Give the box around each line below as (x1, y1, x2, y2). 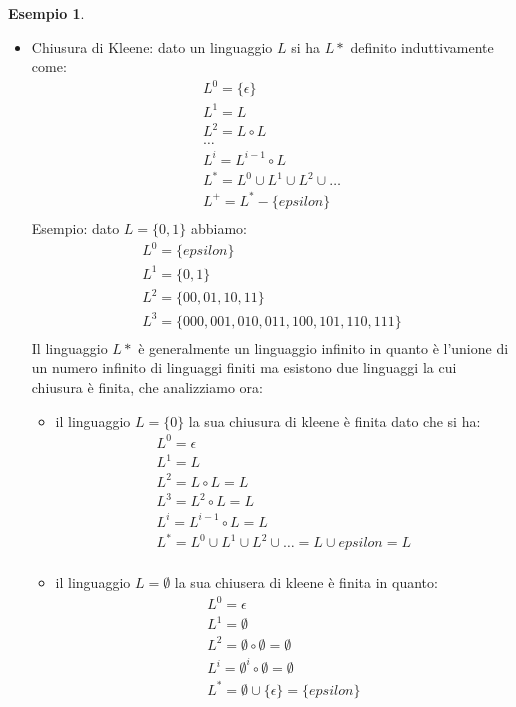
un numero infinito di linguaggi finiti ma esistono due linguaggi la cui (31, 357, 457, 378)
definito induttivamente (350, 36, 494, 57)
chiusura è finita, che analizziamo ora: (31, 376, 263, 397)
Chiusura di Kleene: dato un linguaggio (31, 36, 273, 57)
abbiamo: (190, 218, 247, 239)
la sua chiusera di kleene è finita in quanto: (174, 572, 438, 593)
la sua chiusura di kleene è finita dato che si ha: (188, 410, 481, 431)
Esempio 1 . (8, 3, 85, 23)
